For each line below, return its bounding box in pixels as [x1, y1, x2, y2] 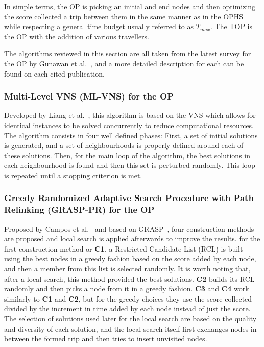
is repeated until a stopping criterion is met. [4, 169, 142, 180]
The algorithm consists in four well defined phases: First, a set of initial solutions [4, 130, 258, 140]
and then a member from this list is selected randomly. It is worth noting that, [4, 263, 251, 274]
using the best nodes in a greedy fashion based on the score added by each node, [4, 253, 256, 264]
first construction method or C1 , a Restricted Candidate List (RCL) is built [4, 243, 243, 254]
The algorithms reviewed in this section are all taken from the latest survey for [4, 48, 251, 59]
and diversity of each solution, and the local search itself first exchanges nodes [4, 323, 249, 334]
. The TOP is [210, 21, 253, 32]
